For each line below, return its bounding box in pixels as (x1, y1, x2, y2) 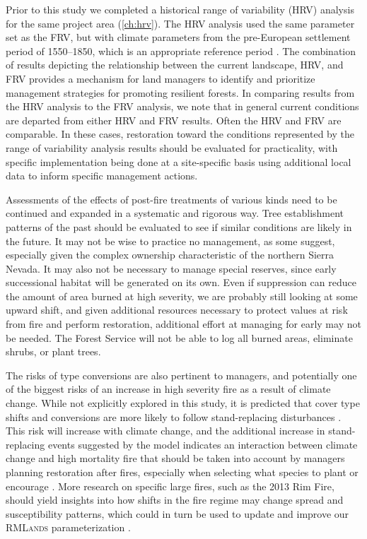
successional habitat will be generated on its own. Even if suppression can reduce (6, 275, 356, 290)
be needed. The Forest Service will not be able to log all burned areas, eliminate (6, 330, 353, 345)
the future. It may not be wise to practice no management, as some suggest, (6, 233, 335, 248)
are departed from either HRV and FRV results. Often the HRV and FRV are (6, 112, 342, 127)
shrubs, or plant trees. (6, 344, 101, 359)
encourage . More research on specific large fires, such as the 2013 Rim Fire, (6, 478, 334, 493)
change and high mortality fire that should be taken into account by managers (6, 451, 345, 466)
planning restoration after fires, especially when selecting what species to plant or (6, 465, 359, 479)
